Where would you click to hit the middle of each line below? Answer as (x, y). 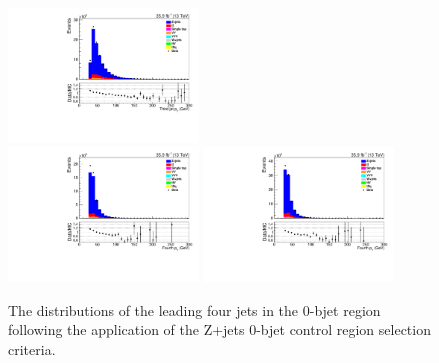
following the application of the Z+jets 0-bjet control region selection (219, 329)
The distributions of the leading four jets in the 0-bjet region (194, 309)
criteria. (32, 349)
